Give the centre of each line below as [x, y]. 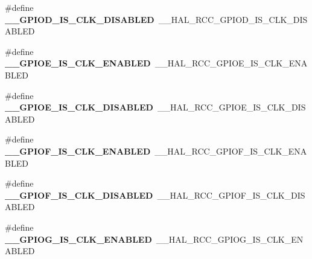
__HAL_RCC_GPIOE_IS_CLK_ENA [231, 63]
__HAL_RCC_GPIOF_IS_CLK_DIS [231, 195]
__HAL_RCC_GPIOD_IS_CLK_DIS [233, 19]
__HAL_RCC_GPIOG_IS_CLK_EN [230, 239]
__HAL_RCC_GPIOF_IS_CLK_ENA [231, 151]
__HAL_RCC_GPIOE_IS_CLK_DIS [231, 107]
